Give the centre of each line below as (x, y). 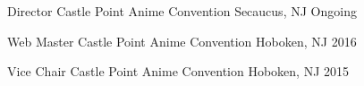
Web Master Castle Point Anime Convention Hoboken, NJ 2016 (182, 41)
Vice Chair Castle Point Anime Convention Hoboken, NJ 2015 (178, 71)
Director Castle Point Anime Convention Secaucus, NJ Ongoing (182, 11)
